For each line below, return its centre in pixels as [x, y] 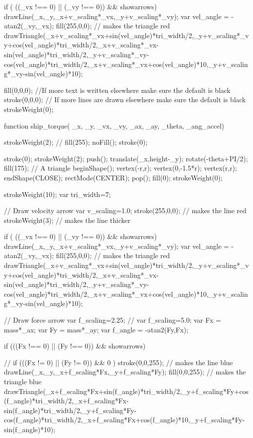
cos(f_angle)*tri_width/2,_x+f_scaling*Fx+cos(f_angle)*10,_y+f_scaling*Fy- [124, 420]
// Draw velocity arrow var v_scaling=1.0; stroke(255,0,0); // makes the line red [125, 210]
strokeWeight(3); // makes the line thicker [67, 220]
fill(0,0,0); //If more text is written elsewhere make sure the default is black [117, 90]
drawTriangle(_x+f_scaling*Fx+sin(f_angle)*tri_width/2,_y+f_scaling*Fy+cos [126, 391]
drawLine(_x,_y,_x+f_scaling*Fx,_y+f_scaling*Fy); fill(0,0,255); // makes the [125, 372]
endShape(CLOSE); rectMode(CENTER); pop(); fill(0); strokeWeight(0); [113, 177]
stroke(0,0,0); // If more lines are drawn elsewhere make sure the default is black [125, 99]
